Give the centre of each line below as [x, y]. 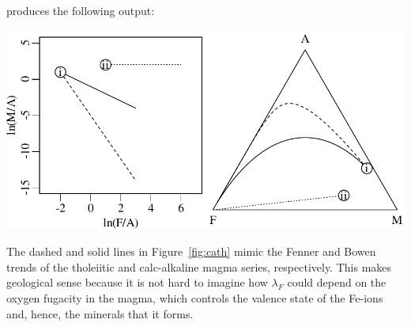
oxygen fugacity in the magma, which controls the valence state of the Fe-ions [195, 297]
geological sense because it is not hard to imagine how [137, 282]
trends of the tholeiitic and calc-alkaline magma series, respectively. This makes [199, 266]
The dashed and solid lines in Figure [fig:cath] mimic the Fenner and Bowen [191, 251]
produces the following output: [81, 10]
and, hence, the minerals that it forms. [100, 313]
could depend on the [337, 282]
